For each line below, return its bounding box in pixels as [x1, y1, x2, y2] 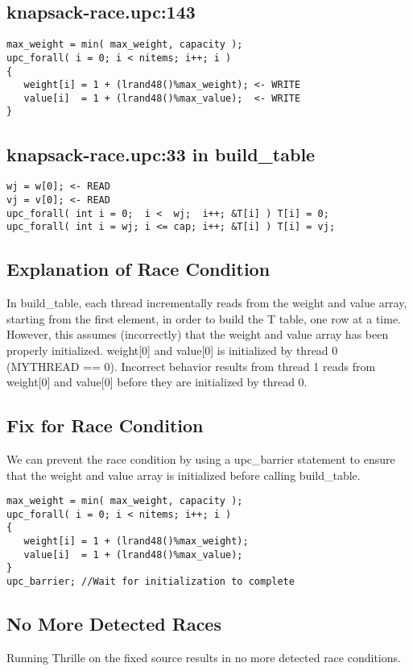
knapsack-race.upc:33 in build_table [6, 141, 316, 166]
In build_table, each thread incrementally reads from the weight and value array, [6, 294, 407, 311]
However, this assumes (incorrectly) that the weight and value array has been [6, 326, 389, 343]
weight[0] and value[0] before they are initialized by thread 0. [6, 373, 308, 390]
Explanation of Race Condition [6, 256, 271, 281]
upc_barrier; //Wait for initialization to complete [6, 576, 295, 588]
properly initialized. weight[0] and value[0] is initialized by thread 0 [6, 341, 338, 358]
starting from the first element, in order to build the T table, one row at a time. [6, 310, 401, 327]
